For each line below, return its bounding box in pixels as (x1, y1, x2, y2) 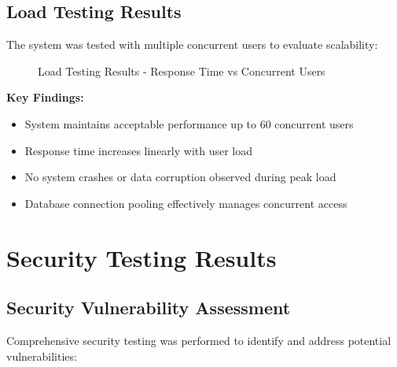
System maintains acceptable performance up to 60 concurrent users (24, 115, 354, 132)
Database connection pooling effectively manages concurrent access (24, 195, 347, 211)
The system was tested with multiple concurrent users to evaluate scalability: (6, 36, 378, 53)
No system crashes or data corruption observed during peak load (24, 169, 336, 185)
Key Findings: (6, 89, 84, 106)
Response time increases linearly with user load (24, 142, 253, 158)
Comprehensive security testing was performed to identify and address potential (6, 332, 391, 348)
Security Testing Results (6, 241, 277, 273)
